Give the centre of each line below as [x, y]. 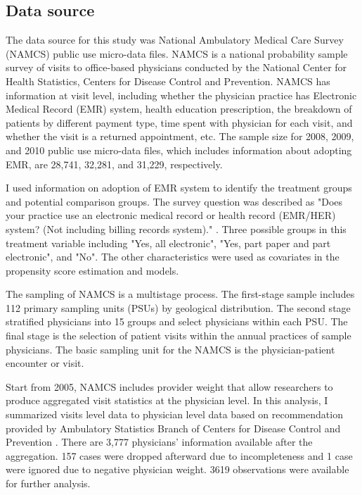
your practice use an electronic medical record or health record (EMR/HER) [171, 215]
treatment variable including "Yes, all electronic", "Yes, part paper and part [168, 243]
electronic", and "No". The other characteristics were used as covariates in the [173, 257]
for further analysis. [48, 483]
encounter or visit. [45, 363]
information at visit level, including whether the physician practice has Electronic [181, 95]
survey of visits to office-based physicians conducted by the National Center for [176, 67]
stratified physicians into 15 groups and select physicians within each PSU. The [177, 321]
